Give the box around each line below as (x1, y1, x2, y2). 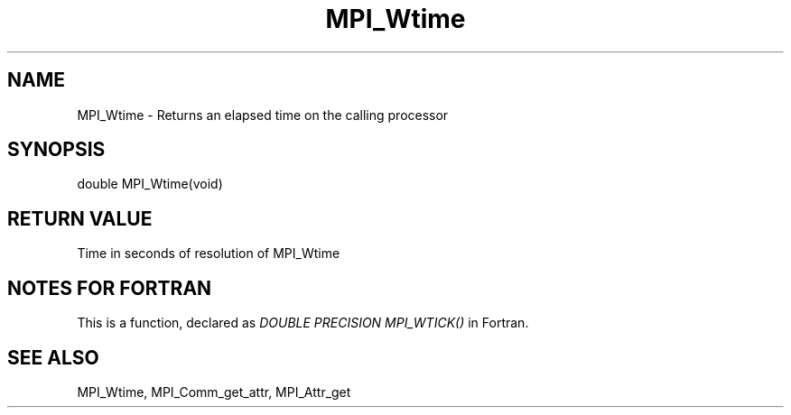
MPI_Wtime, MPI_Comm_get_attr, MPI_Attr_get (77, 383, 351, 400)
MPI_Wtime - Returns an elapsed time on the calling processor (77, 106, 449, 123)
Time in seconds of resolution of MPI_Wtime (77, 245, 340, 262)
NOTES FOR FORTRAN (7, 276, 212, 300)
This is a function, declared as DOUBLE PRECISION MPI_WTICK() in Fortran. (77, 315, 529, 331)
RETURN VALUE (7, 207, 153, 230)
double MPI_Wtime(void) (77, 176, 223, 192)
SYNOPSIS (7, 138, 106, 161)
